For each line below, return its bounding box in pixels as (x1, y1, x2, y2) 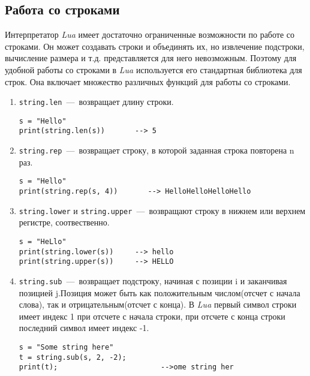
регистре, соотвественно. (19, 216, 110, 228)
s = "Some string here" (19, 342, 114, 351)
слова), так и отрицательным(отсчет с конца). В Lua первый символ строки (19, 298, 297, 311)
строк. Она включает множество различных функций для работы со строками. (5, 75, 291, 88)
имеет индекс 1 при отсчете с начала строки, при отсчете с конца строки (19, 309, 285, 322)
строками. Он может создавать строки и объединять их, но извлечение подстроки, (5, 40, 305, 52)
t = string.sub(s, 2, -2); (19, 353, 127, 362)
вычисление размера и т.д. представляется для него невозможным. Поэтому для (5, 52, 297, 64)
